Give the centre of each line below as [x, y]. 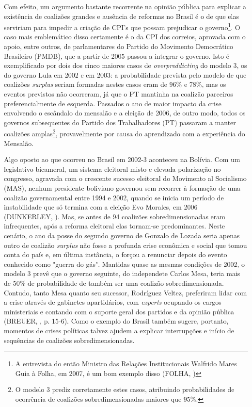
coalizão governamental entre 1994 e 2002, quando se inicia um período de [114, 197]
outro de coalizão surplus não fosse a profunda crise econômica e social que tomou [126, 245]
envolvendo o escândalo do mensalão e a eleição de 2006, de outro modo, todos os [125, 113]
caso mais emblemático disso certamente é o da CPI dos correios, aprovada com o [125, 37]
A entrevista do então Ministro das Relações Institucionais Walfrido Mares [126, 364]
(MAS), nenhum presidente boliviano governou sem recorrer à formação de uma [122, 188]
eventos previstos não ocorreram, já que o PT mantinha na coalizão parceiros [118, 94]
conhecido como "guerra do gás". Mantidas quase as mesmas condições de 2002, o [125, 264]
